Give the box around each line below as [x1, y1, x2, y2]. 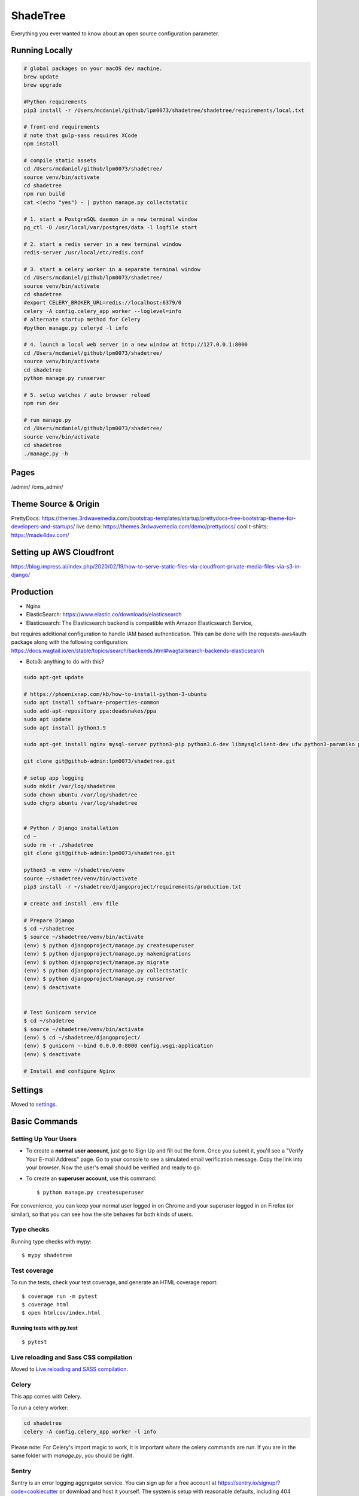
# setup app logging [23, 774, 84, 781]
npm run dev [23, 400, 59, 407]
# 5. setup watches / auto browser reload [23, 391, 150, 398]
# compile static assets [23, 157, 97, 164]
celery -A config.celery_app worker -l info [23, 1428, 157, 1435]
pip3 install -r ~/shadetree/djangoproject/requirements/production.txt [23, 883, 242, 890]
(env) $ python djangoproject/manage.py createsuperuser [23, 942, 194, 948]
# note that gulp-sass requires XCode [23, 132, 138, 139]
